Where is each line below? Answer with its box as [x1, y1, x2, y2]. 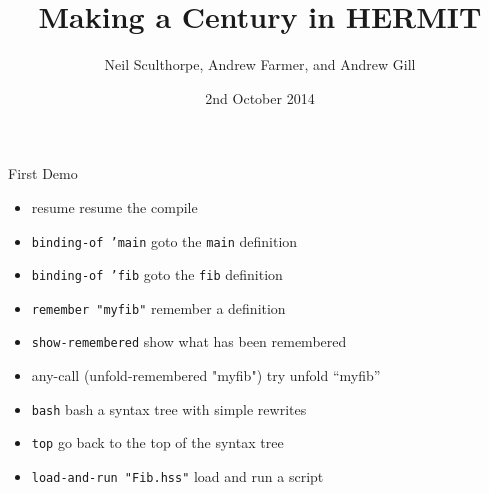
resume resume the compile [31, 196, 198, 217]
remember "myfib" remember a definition [31, 297, 286, 318]
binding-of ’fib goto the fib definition [31, 264, 283, 285]
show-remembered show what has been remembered [31, 331, 347, 352]
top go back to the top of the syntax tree [31, 432, 284, 453]
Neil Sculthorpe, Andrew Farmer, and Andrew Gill [104, 54, 416, 75]
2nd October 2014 [205, 87, 315, 108]
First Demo [8, 163, 78, 184]
